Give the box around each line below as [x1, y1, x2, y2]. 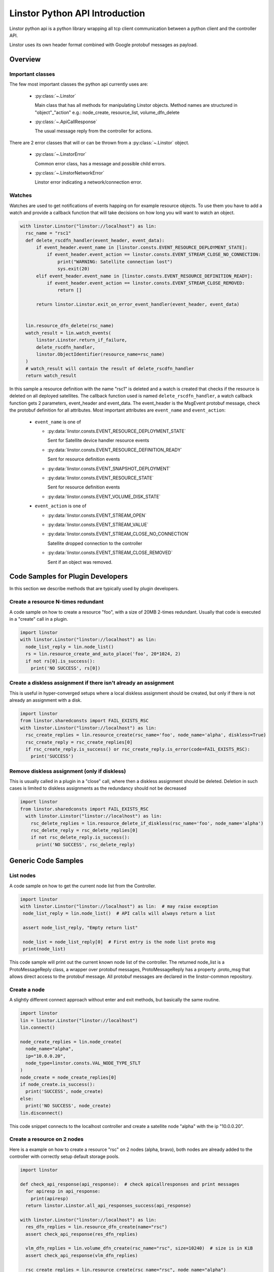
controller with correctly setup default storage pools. [9, 1153, 120, 1160]
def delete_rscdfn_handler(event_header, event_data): [25, 237, 165, 243]
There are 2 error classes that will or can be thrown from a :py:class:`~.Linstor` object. [9, 139, 190, 146]
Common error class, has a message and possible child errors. [35, 160, 166, 166]
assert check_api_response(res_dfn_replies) [25, 1231, 138, 1237]
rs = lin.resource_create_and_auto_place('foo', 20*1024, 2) [25, 651, 181, 657]
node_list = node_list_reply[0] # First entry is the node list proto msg [23, 939, 216, 945]
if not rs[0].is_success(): [25, 658, 95, 664]
